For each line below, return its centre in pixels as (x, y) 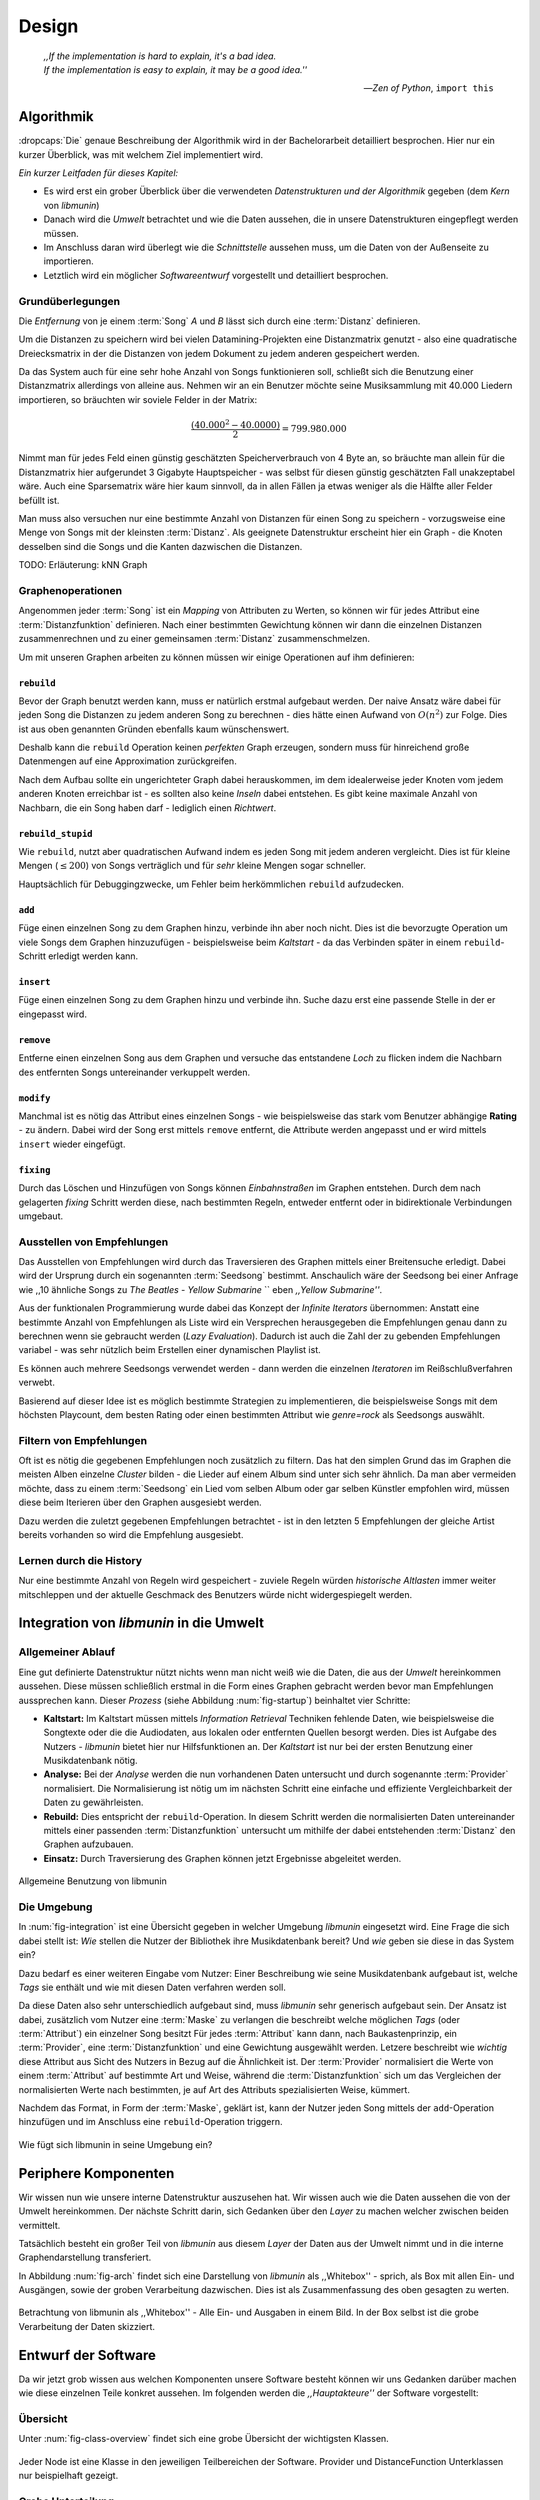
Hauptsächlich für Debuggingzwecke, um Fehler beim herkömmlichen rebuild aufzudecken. (211, 884)
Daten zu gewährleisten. (93, 1802)
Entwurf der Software (87, 2355)
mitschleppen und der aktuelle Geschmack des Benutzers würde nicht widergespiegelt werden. (215, 1594)
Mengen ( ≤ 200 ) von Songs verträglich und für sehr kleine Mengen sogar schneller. (192, 866)
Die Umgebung (55, 1907)
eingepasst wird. (52, 1014)
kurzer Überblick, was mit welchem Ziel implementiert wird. (141, 154)
